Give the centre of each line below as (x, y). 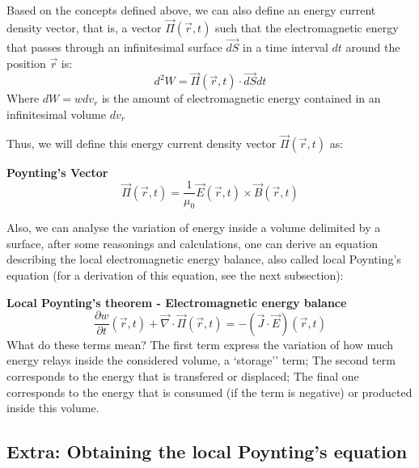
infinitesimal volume (56, 114)
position (26, 63)
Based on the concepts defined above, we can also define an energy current (191, 10)
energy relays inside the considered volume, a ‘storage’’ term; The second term (201, 360)
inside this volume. (53, 408)
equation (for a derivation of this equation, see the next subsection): (175, 275)
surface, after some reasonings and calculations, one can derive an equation (193, 243)
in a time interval (286, 47)
